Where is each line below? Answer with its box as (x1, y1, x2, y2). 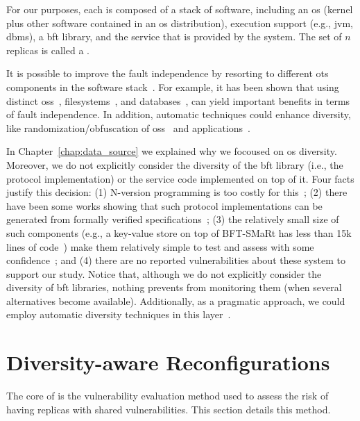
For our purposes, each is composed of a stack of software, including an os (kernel (6, 2, 353, 16)
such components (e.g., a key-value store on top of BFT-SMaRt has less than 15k (6, 225, 352, 240)
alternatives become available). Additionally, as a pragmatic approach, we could (6, 293, 345, 308)
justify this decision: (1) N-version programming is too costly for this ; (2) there (6, 185, 348, 199)
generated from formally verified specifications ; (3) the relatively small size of (6, 212, 339, 226)
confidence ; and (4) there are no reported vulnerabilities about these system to (6, 253, 345, 267)
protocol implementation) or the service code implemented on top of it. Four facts (6, 171, 354, 185)
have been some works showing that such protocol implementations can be (6, 198, 323, 213)
